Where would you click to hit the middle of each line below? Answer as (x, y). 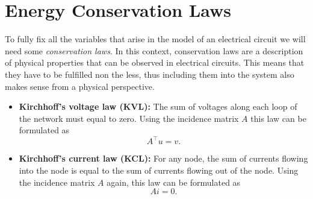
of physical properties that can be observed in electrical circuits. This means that (155, 62)
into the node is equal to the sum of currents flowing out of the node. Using (159, 170)
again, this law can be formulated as (174, 182)
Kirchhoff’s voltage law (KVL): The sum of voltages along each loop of (158, 106)
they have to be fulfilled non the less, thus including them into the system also (150, 74)
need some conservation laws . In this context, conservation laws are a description (154, 50)
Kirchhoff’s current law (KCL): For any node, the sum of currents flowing (163, 158)
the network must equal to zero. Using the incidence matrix (129, 118)
